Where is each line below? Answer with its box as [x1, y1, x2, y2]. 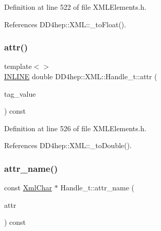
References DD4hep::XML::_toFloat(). [4, 19, 127, 29]
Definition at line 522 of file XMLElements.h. [4, 2, 147, 12]
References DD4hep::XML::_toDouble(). [4, 140, 132, 151]
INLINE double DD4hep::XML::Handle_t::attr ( [4, 71, 157, 81]
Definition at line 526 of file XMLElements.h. [4, 122, 147, 133]
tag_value [4, 88, 36, 99]
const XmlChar [4, 182, 52, 193]
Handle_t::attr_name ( [60, 182, 134, 193]
